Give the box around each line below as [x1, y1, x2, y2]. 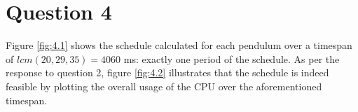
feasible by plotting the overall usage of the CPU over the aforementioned [6, 78, 322, 93]
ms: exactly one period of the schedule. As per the [123, 51, 340, 66]
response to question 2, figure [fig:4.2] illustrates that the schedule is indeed [6, 65, 329, 80]
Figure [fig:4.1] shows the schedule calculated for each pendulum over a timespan [6, 38, 352, 52]
